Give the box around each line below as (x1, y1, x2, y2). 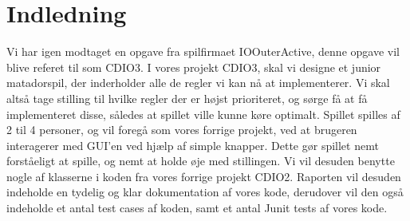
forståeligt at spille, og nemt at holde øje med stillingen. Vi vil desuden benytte (6, 152, 395, 169)
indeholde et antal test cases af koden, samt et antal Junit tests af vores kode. (6, 199, 388, 216)
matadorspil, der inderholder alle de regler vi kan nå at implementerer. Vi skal (6, 74, 390, 91)
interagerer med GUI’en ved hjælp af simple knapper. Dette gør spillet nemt (6, 136, 379, 153)
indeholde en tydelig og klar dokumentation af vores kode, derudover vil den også (6, 184, 404, 200)
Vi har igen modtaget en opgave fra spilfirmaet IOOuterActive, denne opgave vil (6, 43, 400, 60)
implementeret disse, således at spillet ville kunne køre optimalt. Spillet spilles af (6, 105, 400, 122)
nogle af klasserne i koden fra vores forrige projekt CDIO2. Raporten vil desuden (6, 168, 401, 184)
